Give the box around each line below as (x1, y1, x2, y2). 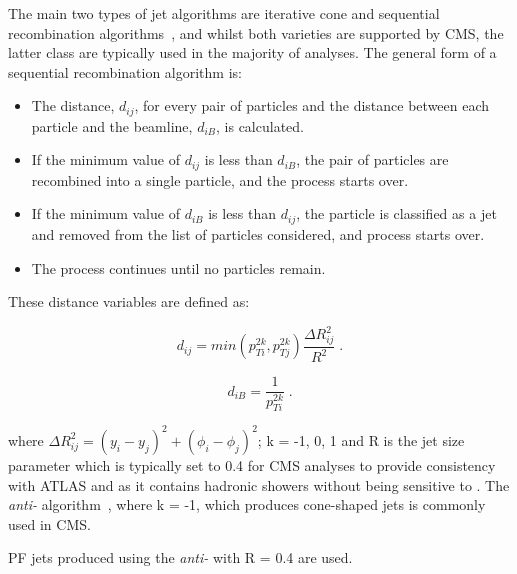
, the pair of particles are (296, 149, 449, 170)
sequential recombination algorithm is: (8, 61, 242, 82)
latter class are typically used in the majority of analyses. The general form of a (8, 42, 497, 63)
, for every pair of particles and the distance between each (134, 95, 490, 116)
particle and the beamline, (31, 115, 193, 136)
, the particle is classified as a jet (296, 203, 497, 224)
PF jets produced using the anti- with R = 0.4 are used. (8, 547, 353, 568)
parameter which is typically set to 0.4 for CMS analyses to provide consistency (8, 454, 496, 475)
